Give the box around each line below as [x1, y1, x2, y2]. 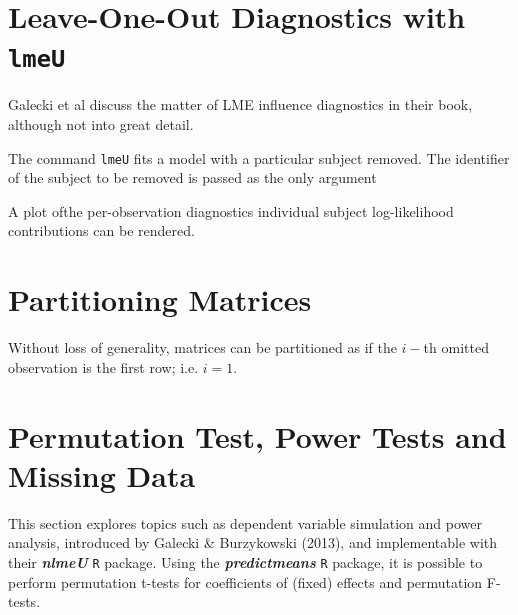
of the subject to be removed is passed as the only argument [8, 167, 377, 188]
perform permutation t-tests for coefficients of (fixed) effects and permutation [8, 571, 483, 592]
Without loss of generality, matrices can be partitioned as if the [8, 337, 397, 358]
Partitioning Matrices [8, 279, 312, 320]
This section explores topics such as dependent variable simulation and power [8, 512, 482, 533]
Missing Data [8, 454, 196, 495]
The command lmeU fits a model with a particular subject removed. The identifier [8, 147, 510, 168]
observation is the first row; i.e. [8, 356, 199, 377]
